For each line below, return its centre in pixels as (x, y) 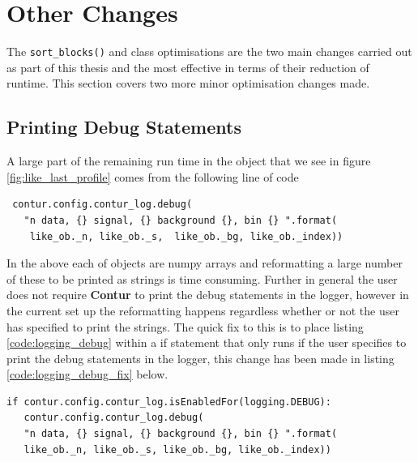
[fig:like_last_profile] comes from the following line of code (153, 176)
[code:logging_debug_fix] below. (87, 374)
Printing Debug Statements (124, 127)
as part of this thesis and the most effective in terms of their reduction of (188, 67)
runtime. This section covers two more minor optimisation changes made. (188, 83)
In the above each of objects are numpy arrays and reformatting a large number (205, 263)
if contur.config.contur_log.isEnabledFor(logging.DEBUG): (169, 402)
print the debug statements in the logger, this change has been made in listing (200, 358)
